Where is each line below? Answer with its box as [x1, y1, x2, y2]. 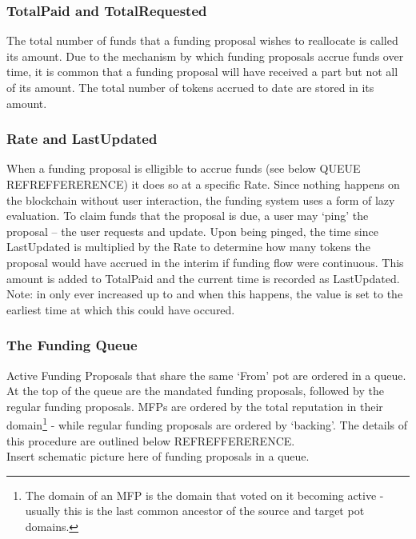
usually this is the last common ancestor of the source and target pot [25, 502, 365, 519]
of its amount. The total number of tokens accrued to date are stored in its [6, 79, 374, 95]
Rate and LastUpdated [6, 129, 158, 149]
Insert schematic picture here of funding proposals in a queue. [6, 448, 310, 465]
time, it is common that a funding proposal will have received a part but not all [6, 63, 398, 80]
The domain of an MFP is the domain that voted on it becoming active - [25, 486, 384, 503]
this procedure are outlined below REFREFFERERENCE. [6, 432, 295, 449]
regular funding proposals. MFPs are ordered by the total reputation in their [6, 397, 383, 414]
